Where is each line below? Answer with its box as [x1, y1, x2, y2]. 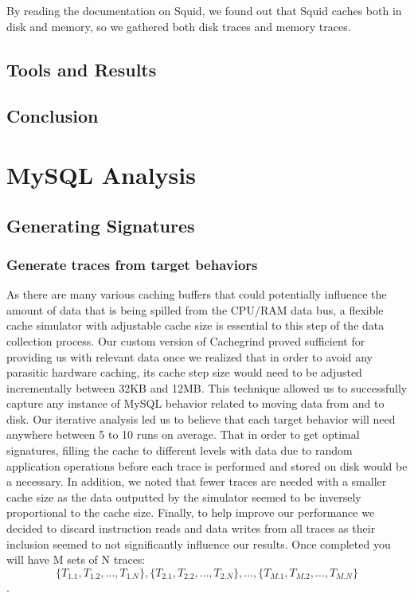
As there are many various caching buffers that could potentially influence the [6, 286, 387, 303]
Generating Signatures [6, 213, 195, 237]
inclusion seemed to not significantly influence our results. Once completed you [6, 535, 391, 552]
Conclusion [6, 104, 99, 128]
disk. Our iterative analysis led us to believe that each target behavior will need [6, 410, 396, 427]
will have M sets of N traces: [6, 551, 146, 568]
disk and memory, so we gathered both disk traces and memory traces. [6, 18, 351, 34]
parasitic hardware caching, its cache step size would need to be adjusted [6, 364, 362, 381]
